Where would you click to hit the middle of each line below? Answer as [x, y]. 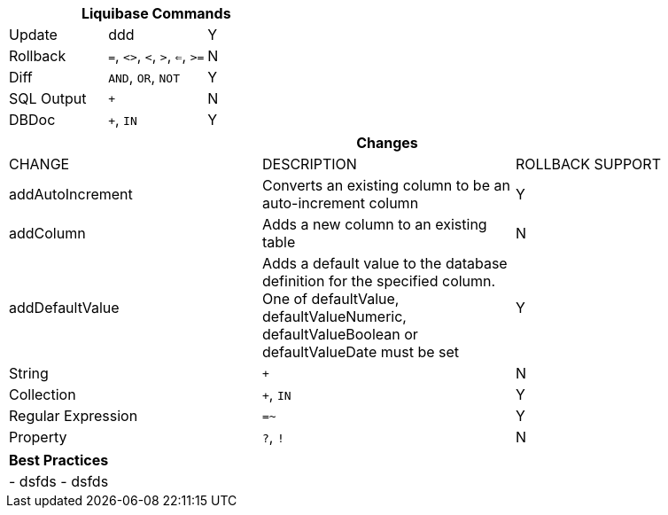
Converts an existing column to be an [386, 185]
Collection [43, 394]
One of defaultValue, [330, 299]
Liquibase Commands [156, 13]
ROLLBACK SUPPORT [588, 164]
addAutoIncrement [71, 194]
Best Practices [59, 460]
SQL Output [48, 98]
